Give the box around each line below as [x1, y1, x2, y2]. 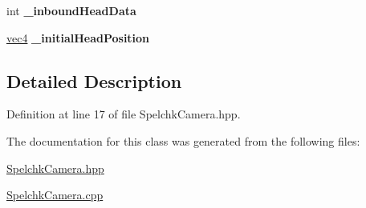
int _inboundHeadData [6, 2, 136, 18]
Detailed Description [6, 68, 182, 93]
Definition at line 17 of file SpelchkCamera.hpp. [6, 106, 241, 122]
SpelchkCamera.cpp [6, 186, 104, 203]
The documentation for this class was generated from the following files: [6, 132, 360, 149]
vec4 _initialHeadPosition [6, 29, 150, 46]
